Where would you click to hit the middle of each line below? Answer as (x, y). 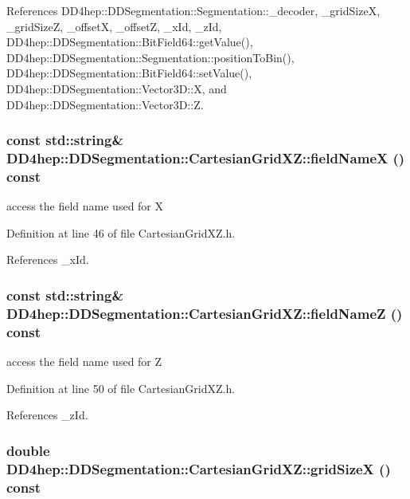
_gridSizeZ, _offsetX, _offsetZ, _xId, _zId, (114, 26)
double (28, 450)
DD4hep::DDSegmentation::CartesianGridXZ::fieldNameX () (206, 158)
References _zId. (47, 415)
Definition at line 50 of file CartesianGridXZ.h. (121, 388)
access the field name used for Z (84, 361)
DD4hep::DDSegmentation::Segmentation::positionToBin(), (150, 57)
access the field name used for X (85, 206)
